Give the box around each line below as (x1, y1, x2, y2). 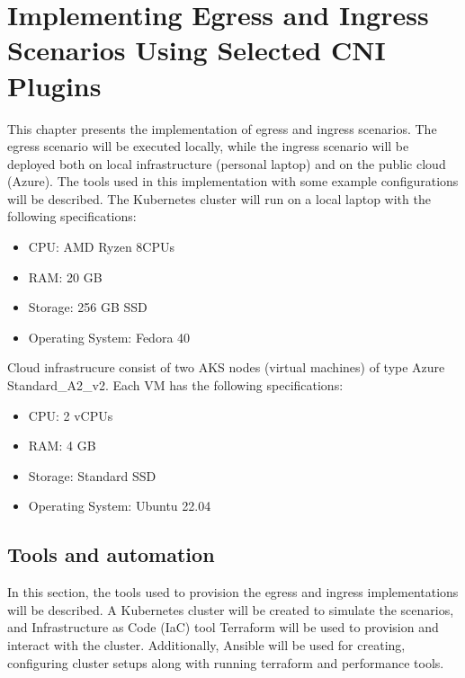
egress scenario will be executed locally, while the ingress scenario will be (7, 137, 409, 156)
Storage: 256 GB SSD (28, 298, 148, 317)
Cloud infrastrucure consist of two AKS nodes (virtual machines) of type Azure (7, 358, 445, 377)
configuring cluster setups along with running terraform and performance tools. (7, 653, 444, 672)
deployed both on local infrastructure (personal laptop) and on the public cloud (7, 154, 446, 173)
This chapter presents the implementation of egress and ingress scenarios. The (7, 119, 437, 138)
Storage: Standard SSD (28, 466, 156, 485)
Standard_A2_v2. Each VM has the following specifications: (7, 376, 344, 395)
